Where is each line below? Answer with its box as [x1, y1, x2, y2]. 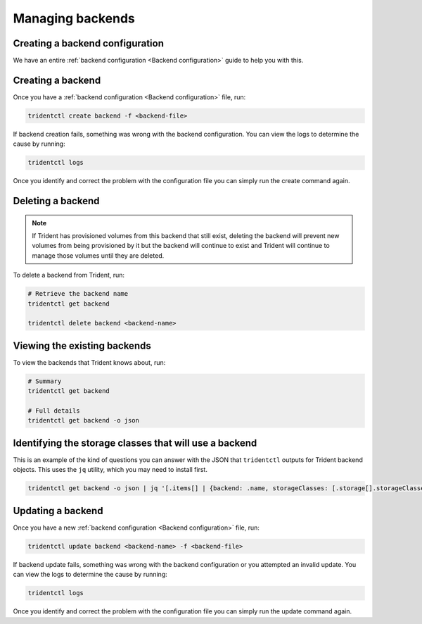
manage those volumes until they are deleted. [32, 251, 165, 260]
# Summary [27, 377, 62, 385]
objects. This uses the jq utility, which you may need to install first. [13, 466, 207, 474]
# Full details [27, 407, 80, 415]
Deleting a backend [13, 195, 100, 207]
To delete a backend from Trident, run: [13, 271, 125, 280]
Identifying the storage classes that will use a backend [13, 437, 257, 449]
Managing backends [13, 11, 135, 26]
